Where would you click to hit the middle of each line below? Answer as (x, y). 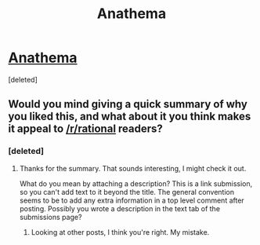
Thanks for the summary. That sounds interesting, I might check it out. (133, 168)
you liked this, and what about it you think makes (130, 117)
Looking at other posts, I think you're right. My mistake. (120, 232)
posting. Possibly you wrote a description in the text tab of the (120, 208)
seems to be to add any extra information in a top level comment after (132, 200)
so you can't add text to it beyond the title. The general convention (127, 192)
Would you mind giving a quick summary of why (128, 104)
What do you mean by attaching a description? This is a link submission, (136, 183)
